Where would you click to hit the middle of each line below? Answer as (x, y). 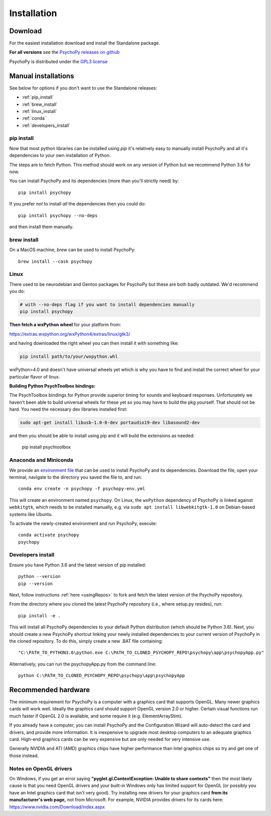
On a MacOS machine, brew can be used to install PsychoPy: (72, 250)
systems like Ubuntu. (31, 514)
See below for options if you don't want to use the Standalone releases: (83, 88)
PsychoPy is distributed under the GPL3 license (58, 61)
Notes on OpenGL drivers (41, 769)
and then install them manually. (41, 227)
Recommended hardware (50, 690)
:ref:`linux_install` (39, 111)
